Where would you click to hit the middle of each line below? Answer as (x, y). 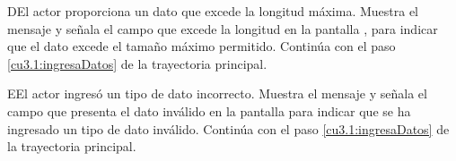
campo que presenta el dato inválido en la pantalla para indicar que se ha (209, 110)
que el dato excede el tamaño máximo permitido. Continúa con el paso (202, 46)
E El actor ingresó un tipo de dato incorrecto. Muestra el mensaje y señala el (217, 93)
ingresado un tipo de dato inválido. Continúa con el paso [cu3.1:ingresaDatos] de (228, 128)
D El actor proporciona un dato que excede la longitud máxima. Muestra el (213, 11)
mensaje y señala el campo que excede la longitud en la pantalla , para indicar (223, 28)
